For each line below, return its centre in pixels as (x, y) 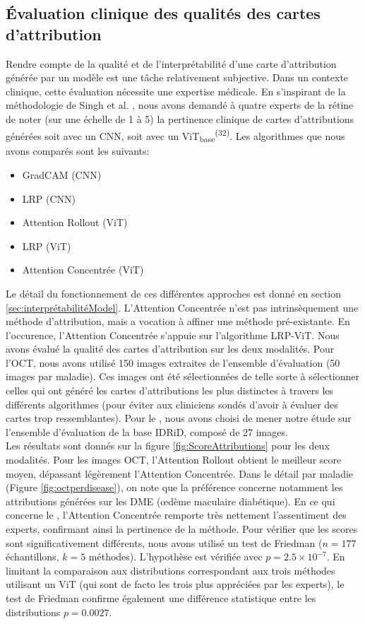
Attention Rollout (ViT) (75, 222)
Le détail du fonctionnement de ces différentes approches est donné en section (174, 293)
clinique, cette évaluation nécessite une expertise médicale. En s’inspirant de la (176, 91)
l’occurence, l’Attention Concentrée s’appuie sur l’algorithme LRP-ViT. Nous (173, 335)
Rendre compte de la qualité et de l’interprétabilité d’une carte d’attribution (171, 63)
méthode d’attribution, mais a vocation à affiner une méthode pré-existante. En (178, 321)
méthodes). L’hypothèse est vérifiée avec (175, 557)
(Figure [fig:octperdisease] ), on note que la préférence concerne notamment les (174, 487)
